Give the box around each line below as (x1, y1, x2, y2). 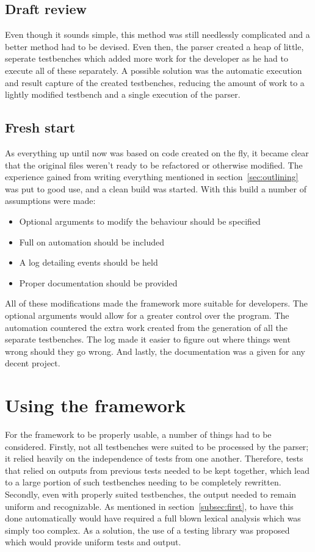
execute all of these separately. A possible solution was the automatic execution (5, 64, 302, 76)
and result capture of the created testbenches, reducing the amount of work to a (5, 76, 305, 89)
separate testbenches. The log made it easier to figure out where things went (5, 333, 291, 346)
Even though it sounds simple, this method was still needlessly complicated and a (5, 28, 310, 41)
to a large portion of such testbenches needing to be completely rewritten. (5, 476, 281, 488)
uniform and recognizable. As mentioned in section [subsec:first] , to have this (5, 499, 294, 512)
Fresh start (5, 118, 76, 137)
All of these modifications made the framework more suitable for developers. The (5, 297, 308, 310)
